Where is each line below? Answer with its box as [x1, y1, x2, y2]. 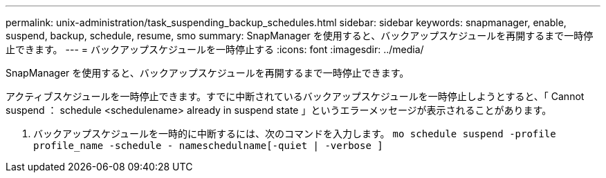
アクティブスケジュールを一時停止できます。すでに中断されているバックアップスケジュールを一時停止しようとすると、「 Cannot [6, 90, 585, 102]
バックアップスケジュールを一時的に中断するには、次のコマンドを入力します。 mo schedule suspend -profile [33, 128, 556, 139]
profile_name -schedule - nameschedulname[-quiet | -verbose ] [33, 140, 383, 151]
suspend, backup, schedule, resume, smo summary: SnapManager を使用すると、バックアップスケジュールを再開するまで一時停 [6, 30, 594, 41]
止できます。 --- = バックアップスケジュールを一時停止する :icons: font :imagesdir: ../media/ [6, 43, 424, 55]
